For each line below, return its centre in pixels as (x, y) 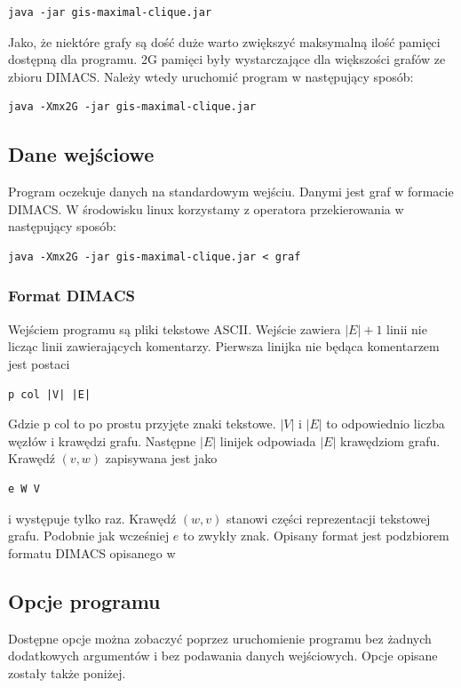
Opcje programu (84, 600)
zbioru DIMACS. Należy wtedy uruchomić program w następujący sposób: (211, 76)
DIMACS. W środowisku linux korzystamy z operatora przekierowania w (206, 208)
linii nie (407, 328)
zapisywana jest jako (161, 458)
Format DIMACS (72, 296)
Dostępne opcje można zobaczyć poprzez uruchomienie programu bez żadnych (220, 638)
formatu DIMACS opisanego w (92, 552)
